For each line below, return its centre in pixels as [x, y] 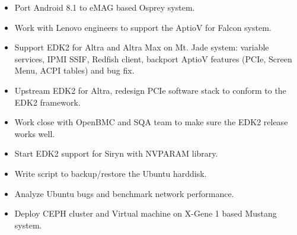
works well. [35, 133]
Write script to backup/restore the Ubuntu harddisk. [111, 173]
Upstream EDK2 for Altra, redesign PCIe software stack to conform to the [150, 90]
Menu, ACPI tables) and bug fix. [74, 70]
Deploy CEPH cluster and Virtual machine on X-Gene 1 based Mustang [146, 213]
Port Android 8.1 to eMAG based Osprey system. [105, 7]
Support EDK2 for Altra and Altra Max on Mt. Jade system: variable [142, 47]
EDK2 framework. [47, 102]
